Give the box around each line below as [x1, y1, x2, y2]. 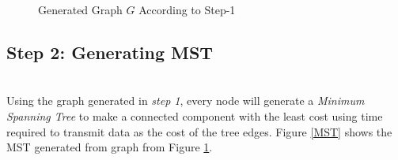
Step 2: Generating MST [6, 39, 214, 64]
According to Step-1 [138, 2, 236, 17]
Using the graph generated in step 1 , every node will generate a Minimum [6, 92, 365, 109]
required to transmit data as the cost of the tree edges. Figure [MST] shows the [6, 123, 392, 140]
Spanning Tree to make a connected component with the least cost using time [6, 107, 383, 124]
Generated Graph [38, 2, 123, 17]
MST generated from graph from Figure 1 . [6, 139, 213, 155]
